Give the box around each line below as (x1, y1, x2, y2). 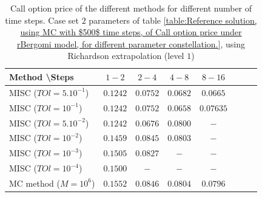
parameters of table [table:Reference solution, (89, 13, 257, 26)
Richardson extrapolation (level (67, 49, 184, 62)
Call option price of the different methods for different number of (10, 2, 252, 14)
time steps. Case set (5, 13, 79, 26)
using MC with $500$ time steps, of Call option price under (20, 26, 242, 38)
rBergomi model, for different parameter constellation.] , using (17, 37, 245, 50)
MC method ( (9, 176, 60, 189)
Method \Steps (9, 70, 74, 83)
